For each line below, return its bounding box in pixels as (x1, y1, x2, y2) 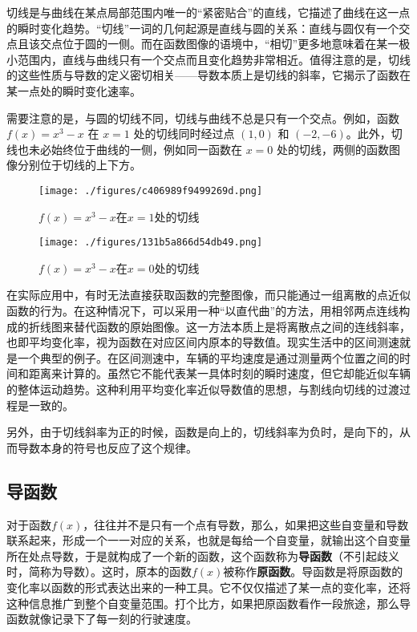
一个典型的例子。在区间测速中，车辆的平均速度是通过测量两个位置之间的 (17, 349, 399, 366)
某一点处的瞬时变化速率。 (6, 82, 141, 99)
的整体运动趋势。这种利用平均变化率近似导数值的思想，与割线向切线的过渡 (6, 381, 399, 397)
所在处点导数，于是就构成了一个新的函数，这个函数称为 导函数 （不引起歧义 (6, 547, 399, 564)
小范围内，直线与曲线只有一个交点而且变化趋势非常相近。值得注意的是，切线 (6, 51, 411, 67)
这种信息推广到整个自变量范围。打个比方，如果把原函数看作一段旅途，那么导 (6, 594, 411, 611)
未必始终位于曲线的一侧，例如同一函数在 (28, 140, 242, 157)
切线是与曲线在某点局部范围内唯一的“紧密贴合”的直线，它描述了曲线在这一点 (6, 4, 411, 20)
